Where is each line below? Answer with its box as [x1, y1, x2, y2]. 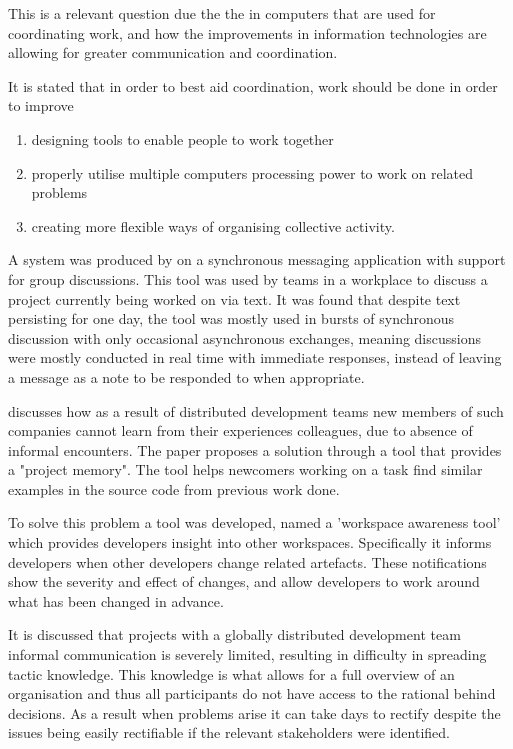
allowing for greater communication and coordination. [8, 42, 338, 63]
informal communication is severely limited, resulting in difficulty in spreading [8, 644, 487, 665]
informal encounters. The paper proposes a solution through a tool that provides [8, 439, 502, 460]
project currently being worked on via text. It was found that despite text [8, 288, 461, 309]
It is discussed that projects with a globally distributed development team [8, 624, 461, 645]
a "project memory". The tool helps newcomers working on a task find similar [8, 459, 483, 480]
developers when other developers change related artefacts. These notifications [8, 551, 487, 572]
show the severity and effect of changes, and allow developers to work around [8, 571, 480, 592]
